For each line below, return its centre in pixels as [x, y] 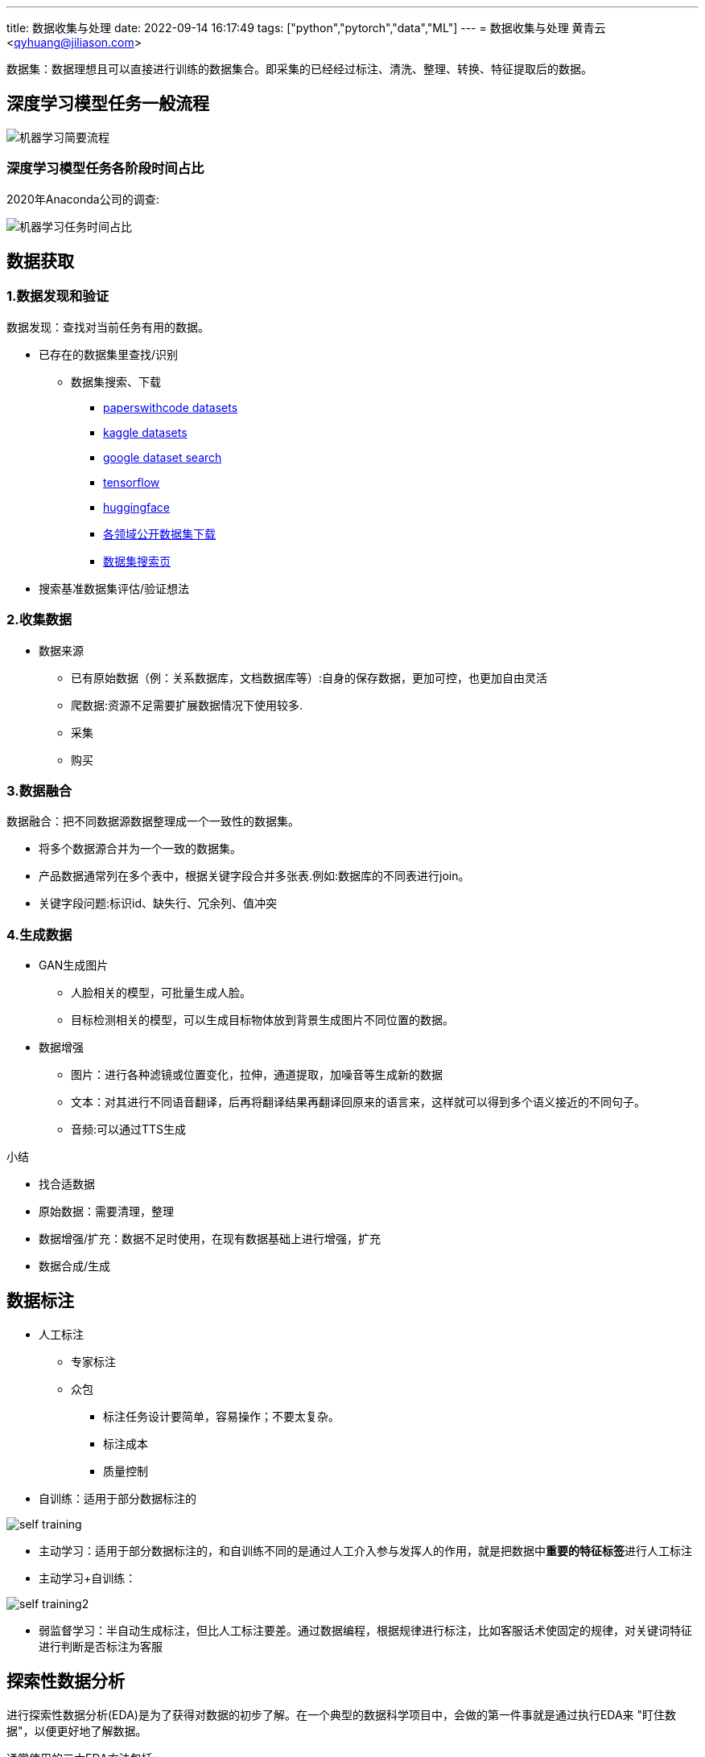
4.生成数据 [39, 934]
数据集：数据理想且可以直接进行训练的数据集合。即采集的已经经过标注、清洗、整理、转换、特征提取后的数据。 [299, 69]
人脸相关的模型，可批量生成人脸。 [161, 993]
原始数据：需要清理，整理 [106, 1212]
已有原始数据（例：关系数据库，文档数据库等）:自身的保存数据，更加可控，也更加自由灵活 [309, 677]
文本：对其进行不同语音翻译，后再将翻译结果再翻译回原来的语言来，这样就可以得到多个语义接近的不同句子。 [358, 1102]
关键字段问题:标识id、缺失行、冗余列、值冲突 [158, 903]
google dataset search [163, 457]
